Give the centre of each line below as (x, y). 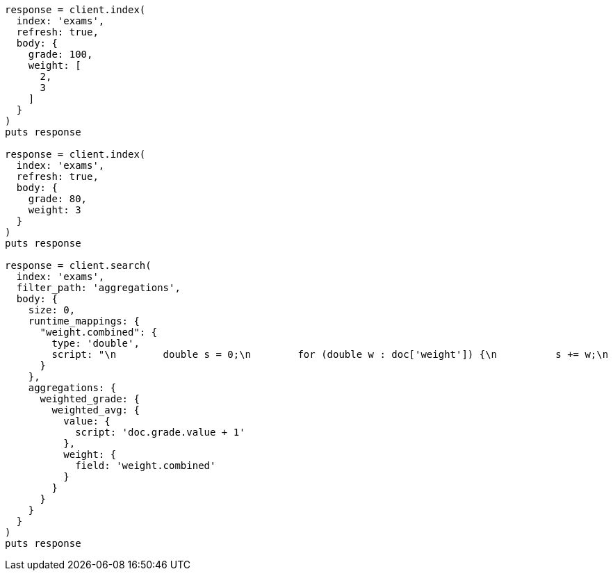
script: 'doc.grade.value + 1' (160, 432)
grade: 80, (58, 199)
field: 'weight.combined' (146, 466)
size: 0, (52, 310)
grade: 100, (60, 54)
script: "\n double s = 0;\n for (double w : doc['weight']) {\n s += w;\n (330, 354)
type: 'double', (96, 343)
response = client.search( (78, 265)
